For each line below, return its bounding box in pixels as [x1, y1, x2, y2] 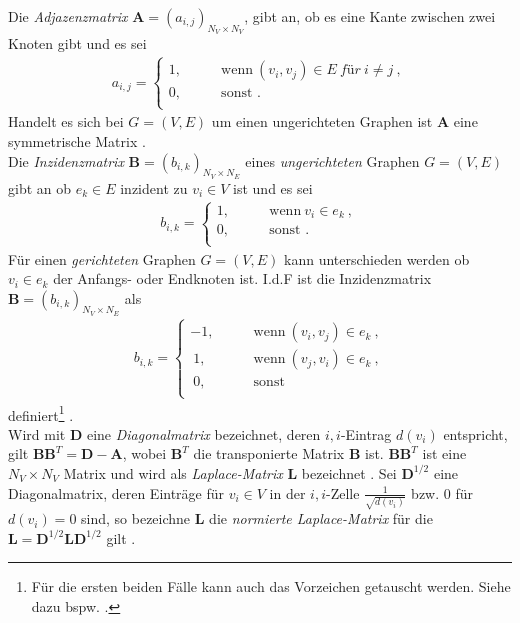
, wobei [122, 443, 167, 464]
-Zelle [326, 482, 360, 503]
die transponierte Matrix [193, 443, 345, 464]
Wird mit [8, 423, 66, 444]
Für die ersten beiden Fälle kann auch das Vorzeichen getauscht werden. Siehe [31, 576, 511, 597]
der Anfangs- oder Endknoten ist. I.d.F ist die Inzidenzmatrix [53, 268, 432, 289]
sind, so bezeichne [81, 508, 191, 529]
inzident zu [120, 177, 188, 198]
